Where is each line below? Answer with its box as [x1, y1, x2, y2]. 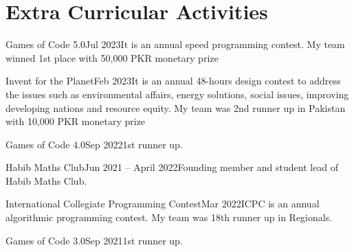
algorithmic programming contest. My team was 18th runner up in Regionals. [5, 210, 333, 225]
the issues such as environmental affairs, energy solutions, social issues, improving [5, 87, 349, 101]
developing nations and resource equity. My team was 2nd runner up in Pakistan [5, 100, 346, 115]
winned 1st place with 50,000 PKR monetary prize [5, 50, 219, 65]
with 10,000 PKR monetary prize [5, 114, 146, 128]
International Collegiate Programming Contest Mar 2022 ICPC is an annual [5, 196, 320, 211]
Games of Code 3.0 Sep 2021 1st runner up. [5, 233, 183, 247]
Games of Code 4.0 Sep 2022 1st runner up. [5, 137, 183, 151]
